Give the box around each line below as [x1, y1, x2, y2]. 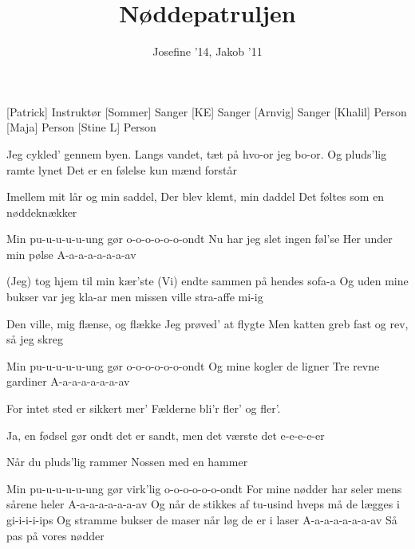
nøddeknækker [6, 203, 77, 220]
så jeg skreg [6, 331, 63, 347]
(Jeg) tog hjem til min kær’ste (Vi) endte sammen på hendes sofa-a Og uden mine [6, 273, 409, 289]
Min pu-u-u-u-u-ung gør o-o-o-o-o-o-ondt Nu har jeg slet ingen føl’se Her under [6, 230, 393, 247]
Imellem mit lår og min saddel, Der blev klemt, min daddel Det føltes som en [6, 188, 385, 205]
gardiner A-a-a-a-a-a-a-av [6, 373, 130, 390]
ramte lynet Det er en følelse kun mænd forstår [6, 161, 238, 178]
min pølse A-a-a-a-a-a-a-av [6, 245, 136, 262]
